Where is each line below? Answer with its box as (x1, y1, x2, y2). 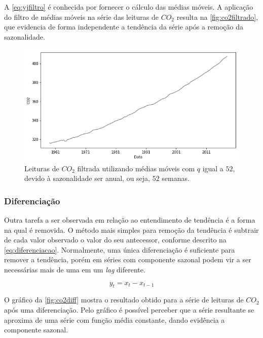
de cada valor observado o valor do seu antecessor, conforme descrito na (4, 234, 227, 245)
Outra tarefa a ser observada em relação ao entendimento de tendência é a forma (4, 214, 255, 225)
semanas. (162, 173, 190, 183)
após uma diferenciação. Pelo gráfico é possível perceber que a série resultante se (4, 304, 254, 315)
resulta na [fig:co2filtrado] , (176, 11, 258, 22)
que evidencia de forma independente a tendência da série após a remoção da (4, 21, 243, 32)
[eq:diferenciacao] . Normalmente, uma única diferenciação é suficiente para (4, 244, 235, 255)
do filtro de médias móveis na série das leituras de (4, 11, 159, 22)
